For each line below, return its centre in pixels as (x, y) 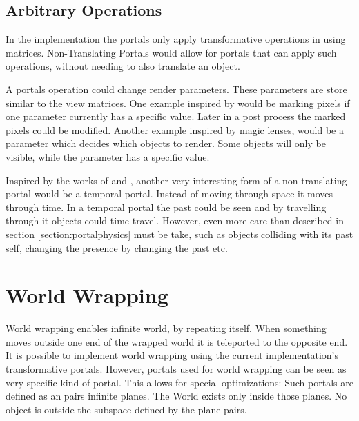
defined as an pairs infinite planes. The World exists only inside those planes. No (176, 396)
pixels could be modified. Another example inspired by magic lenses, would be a (175, 129)
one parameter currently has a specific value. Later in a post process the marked (176, 116)
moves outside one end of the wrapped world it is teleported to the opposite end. (177, 341)
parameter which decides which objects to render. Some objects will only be (166, 143)
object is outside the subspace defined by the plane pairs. (126, 409)
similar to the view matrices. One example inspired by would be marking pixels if (178, 102)
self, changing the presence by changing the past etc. (117, 247)
